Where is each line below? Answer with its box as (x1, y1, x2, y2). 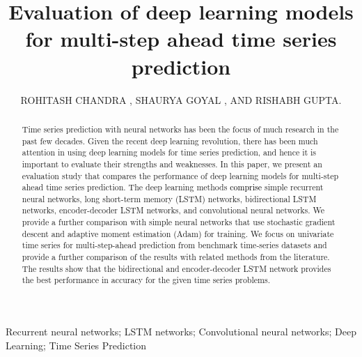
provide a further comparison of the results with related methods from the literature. (22, 251, 330, 263)
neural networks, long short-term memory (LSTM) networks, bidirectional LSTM (22, 192, 317, 204)
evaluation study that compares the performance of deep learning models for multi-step (22, 169, 339, 181)
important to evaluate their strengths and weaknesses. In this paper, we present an (22, 158, 322, 169)
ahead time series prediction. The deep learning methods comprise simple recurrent (22, 181, 324, 193)
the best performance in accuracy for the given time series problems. (22, 274, 270, 286)
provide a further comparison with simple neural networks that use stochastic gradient (22, 216, 336, 228)
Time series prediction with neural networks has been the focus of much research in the (22, 123, 339, 135)
